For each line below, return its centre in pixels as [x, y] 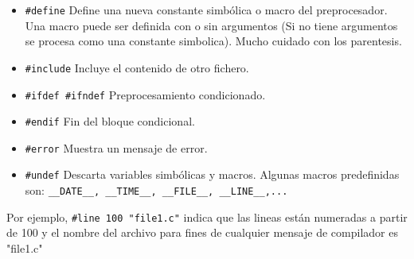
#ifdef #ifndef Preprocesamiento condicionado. [145, 94]
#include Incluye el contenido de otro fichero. [137, 67]
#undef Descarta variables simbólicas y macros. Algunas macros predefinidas [212, 174]
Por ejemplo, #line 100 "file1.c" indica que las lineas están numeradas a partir [207, 216]
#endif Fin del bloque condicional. [110, 121]
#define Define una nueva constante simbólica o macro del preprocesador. [206, 10]
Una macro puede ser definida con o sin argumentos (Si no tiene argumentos [211, 25]
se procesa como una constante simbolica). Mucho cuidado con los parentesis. [213, 41]
